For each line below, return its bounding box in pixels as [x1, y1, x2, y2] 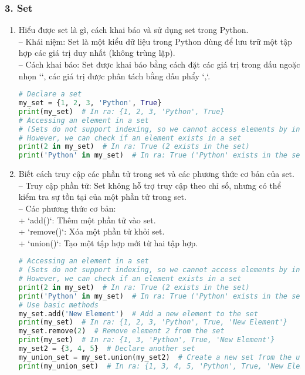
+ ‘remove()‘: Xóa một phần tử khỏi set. [18, 225, 165, 237]
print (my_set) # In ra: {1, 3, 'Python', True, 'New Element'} [18, 336, 275, 344]
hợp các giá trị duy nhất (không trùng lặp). [18, 46, 175, 59]
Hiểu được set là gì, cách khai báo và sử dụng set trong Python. [18, 24, 249, 36]
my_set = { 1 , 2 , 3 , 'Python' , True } [18, 99, 162, 108]
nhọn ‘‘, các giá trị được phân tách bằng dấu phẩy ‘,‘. [18, 69, 211, 82]
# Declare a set [18, 90, 82, 99]
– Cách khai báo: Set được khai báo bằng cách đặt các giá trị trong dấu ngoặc [18, 58, 300, 70]
